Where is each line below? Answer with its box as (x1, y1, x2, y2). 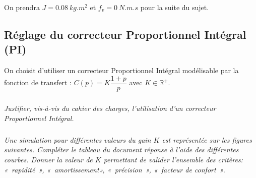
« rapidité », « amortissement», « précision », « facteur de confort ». (4, 164, 225, 174)
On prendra (4, 2, 40, 12)
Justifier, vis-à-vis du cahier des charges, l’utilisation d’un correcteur (4, 103, 216, 113)
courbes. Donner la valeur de (4, 154, 93, 164)
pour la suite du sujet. (140, 2, 209, 12)
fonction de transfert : (4, 77, 72, 88)
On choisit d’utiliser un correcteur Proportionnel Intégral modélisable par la (4, 65, 239, 76)
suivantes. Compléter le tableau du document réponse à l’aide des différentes (4, 144, 239, 155)
